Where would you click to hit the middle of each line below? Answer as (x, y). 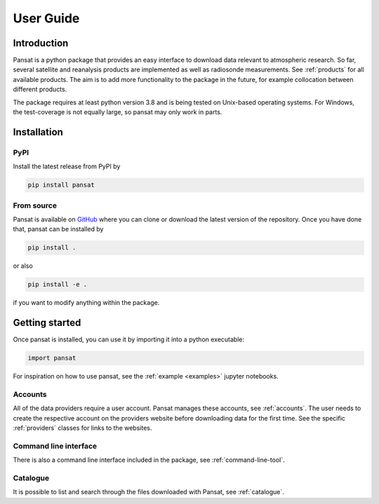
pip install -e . (58, 285)
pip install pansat (61, 185)
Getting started (47, 323)
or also (23, 266)
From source (35, 205)
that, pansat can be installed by (58, 229)
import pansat (52, 358)
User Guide (46, 18)
